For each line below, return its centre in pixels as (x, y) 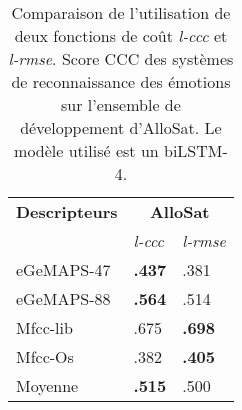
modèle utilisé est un (86, 150)
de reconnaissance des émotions (121, 81)
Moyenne (47, 385)
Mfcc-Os (45, 356)
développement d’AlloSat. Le (121, 127)
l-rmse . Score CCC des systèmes (121, 58)
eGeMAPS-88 (63, 298)
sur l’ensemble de (121, 104)
